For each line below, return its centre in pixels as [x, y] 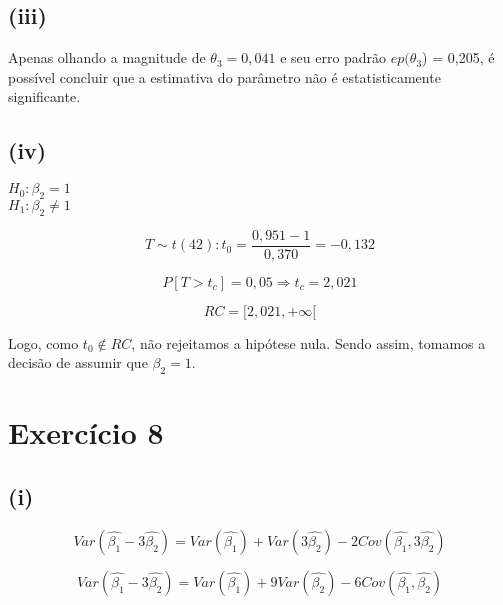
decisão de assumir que [78, 362]
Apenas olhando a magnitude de [107, 57]
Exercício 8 [86, 432]
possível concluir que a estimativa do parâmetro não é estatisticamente [224, 76]
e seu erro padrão [333, 57]
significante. [44, 96]
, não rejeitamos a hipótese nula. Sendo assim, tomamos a [308, 342]
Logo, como [43, 342]
